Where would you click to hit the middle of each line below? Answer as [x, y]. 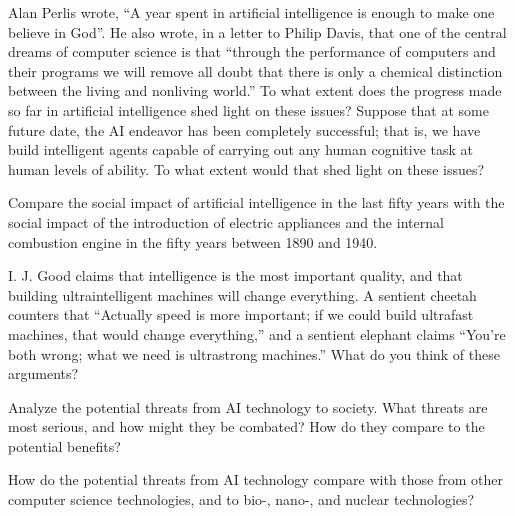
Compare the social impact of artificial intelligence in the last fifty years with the [256, 202]
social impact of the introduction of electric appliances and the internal [226, 221]
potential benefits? [64, 445]
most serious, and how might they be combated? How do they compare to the [246, 426]
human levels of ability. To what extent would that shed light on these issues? [246, 168]
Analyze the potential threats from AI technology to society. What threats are [248, 406]
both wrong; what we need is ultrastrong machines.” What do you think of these [254, 353]
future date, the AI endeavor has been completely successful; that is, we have [244, 129]
